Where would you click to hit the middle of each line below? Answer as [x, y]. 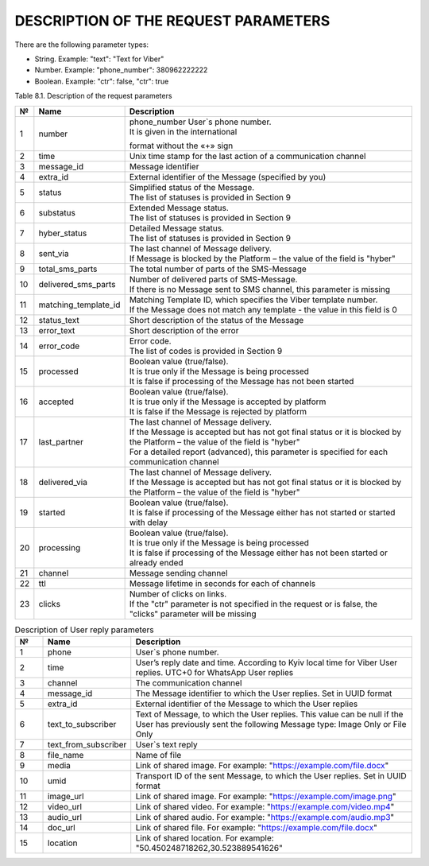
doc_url [62, 827]
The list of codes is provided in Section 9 [206, 351]
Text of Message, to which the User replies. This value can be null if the [269, 714]
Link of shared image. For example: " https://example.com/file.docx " [262, 765]
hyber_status [63, 233]
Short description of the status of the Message [216, 320]
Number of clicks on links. [178, 594]
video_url [65, 806]
